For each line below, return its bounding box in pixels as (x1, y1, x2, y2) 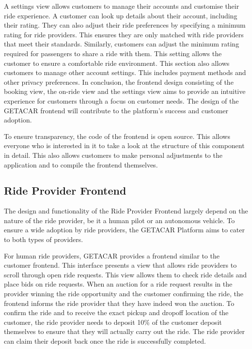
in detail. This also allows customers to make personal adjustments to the (4, 150, 222, 160)
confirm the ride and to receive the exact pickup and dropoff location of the (4, 307, 229, 318)
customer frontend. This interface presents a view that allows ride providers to (4, 260, 237, 270)
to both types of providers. (4, 234, 83, 244)
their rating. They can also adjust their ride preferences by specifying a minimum (4, 20, 246, 30)
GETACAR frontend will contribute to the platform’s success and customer (4, 105, 229, 115)
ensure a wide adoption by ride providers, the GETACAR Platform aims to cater (4, 225, 245, 235)
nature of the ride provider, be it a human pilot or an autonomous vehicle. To (4, 215, 235, 225)
